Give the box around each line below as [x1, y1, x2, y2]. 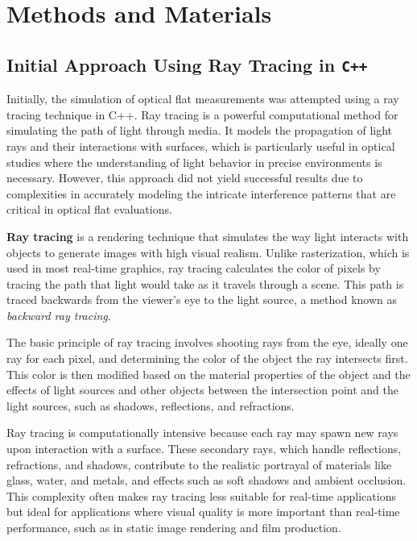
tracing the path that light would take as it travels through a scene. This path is [6, 275, 404, 292]
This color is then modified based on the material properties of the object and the [6, 365, 411, 382]
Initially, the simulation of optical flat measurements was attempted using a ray [6, 90, 399, 107]
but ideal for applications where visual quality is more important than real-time [6, 503, 400, 520]
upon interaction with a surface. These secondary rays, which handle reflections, [6, 440, 402, 457]
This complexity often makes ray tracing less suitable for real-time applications [6, 487, 396, 504]
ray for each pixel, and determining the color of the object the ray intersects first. [6, 350, 408, 367]
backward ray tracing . [6, 306, 111, 323]
